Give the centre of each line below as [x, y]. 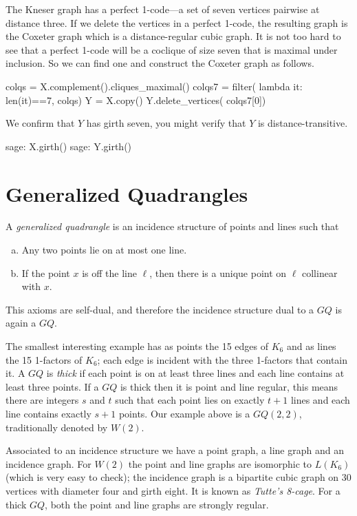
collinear [320, 272]
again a [21, 323]
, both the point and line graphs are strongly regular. [157, 504]
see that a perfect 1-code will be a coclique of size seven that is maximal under [172, 49]
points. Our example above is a [184, 413]
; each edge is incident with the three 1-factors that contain [223, 359]
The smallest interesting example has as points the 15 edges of [137, 346]
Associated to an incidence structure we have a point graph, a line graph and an [175, 450]
